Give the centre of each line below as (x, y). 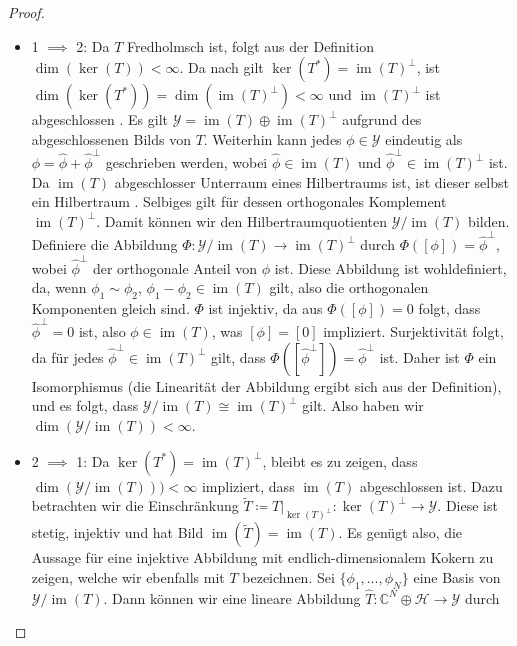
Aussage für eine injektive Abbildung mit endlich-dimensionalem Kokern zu (262, 557)
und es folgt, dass (85, 405)
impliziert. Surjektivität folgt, (413, 331)
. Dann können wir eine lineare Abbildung (232, 597)
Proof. (26, 12)
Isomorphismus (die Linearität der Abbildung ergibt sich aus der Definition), (266, 385)
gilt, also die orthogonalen (349, 287)
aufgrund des (382, 119)
